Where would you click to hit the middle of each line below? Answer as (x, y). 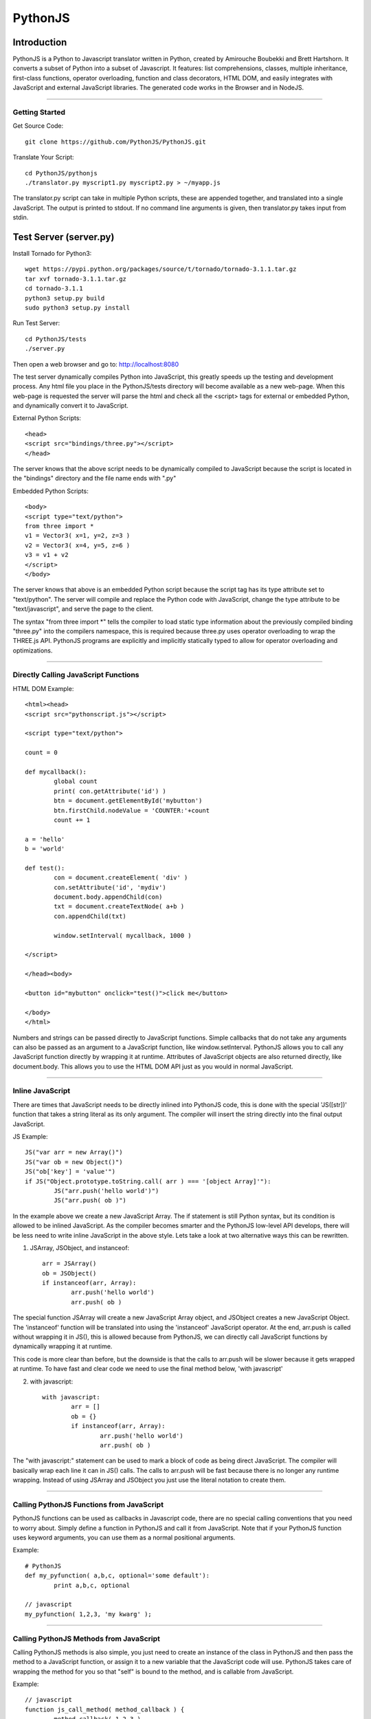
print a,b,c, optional (92, 1585)
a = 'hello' (45, 839)
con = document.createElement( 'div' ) (121, 878)
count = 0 (41, 753)
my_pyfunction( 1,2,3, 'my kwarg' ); (89, 1614)
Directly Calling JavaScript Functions (76, 675)
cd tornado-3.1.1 (54, 288)
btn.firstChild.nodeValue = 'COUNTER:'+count (132, 810)
